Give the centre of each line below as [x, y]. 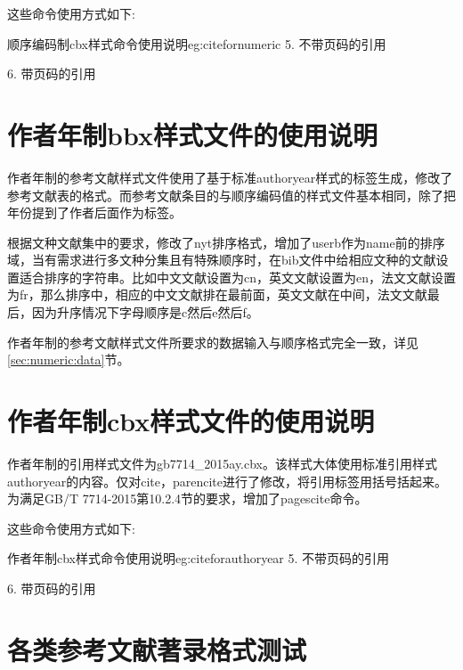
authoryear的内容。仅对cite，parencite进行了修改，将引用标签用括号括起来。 [227, 481]
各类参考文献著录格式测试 [157, 649]
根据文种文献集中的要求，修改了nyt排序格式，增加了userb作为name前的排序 [226, 242]
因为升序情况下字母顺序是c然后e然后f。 [145, 312]
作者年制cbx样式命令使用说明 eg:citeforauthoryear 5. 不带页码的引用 [199, 558]
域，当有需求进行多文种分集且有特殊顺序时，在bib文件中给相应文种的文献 [222, 260]
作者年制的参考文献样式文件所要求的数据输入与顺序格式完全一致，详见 [213, 342]
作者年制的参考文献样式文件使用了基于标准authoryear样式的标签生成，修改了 [230, 177]
